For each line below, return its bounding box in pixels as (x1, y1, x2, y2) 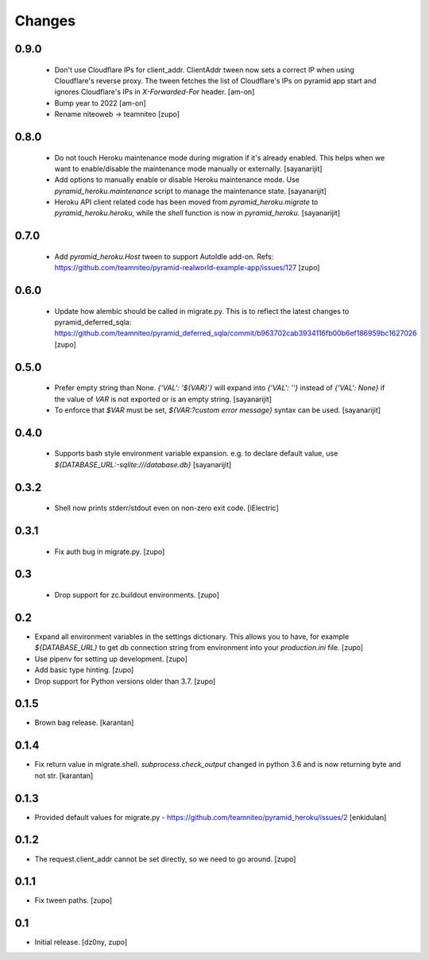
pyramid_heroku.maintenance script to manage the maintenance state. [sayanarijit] (54, 186, 327, 195)
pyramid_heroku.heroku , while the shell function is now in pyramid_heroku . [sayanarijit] (54, 208, 341, 218)
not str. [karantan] (34, 771, 94, 780)
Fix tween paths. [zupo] (34, 896, 113, 905)
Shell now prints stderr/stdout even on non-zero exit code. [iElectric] (54, 503, 280, 513)
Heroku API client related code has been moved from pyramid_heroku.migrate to (54, 197, 319, 207)
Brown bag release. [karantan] (34, 718, 134, 727)
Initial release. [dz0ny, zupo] (34, 938, 128, 947)
